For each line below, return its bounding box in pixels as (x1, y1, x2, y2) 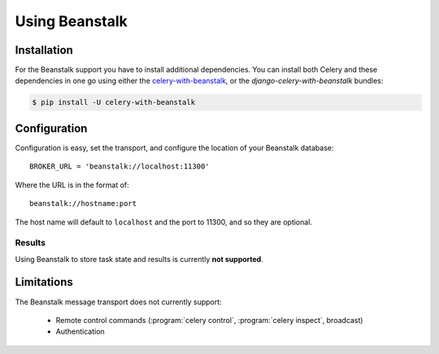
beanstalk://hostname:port (29, 199, 137, 208)
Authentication (55, 326, 105, 337)
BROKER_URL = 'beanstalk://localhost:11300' (29, 162, 211, 171)
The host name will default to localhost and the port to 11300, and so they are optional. (15, 216, 313, 227)
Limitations (15, 275, 73, 289)
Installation (15, 43, 73, 57)
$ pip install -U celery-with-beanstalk (32, 98, 195, 107)
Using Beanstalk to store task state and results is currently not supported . (15, 254, 263, 264)
